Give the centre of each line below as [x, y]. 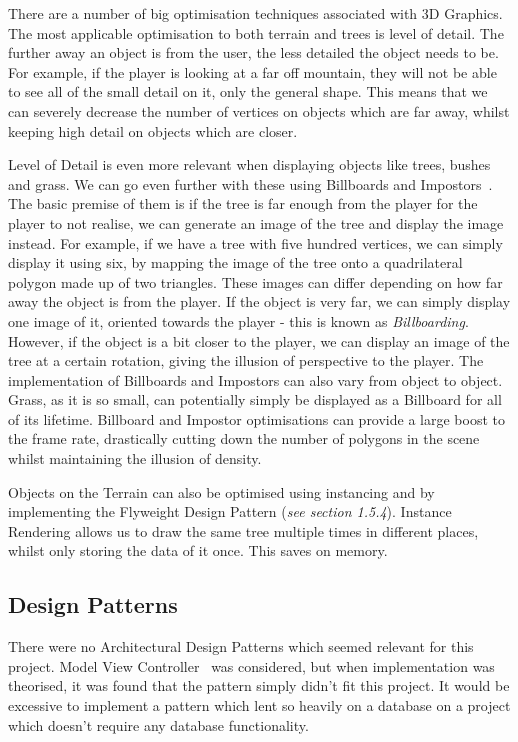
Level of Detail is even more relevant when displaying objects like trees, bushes [249, 164]
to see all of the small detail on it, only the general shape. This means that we [248, 91]
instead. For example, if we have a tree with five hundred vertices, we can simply [255, 242]
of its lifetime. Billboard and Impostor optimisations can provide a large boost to [256, 418]
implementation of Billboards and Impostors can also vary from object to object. [255, 379]
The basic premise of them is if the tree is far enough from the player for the [243, 203]
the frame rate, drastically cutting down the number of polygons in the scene [244, 438]
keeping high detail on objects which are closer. [153, 130]
